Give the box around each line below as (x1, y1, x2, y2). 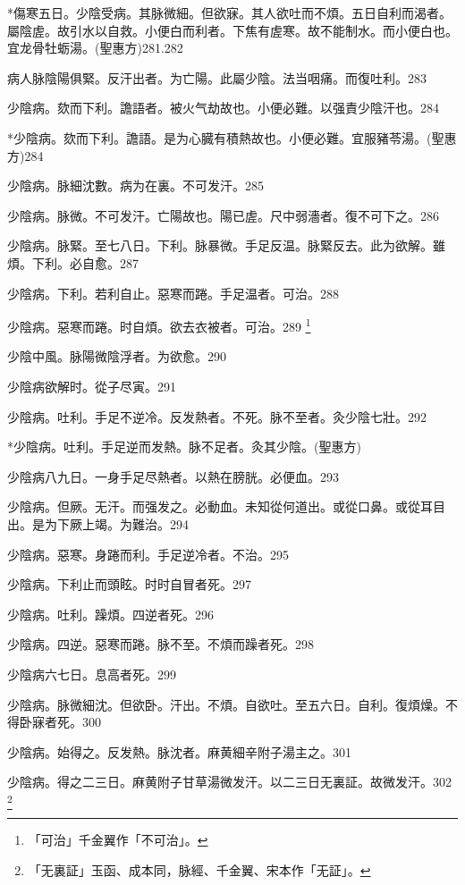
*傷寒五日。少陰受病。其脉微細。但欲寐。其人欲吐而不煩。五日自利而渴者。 (7, 4, 452, 21)
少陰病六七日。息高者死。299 (7, 664, 176, 683)
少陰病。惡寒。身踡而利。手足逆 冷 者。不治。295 (7, 544, 289, 563)
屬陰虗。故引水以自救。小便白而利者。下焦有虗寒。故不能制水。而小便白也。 (7, 21, 458, 39)
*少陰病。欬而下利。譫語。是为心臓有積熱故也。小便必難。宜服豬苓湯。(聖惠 (7, 128, 457, 147)
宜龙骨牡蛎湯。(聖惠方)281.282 (7, 38, 183, 57)
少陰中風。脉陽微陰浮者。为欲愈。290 (7, 347, 226, 366)
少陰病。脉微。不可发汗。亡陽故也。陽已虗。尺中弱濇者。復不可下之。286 (7, 206, 439, 224)
